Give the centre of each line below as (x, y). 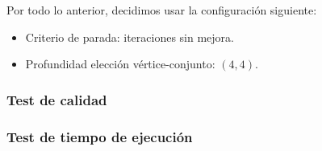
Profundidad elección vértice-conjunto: (120, 64)
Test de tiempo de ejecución (100, 136)
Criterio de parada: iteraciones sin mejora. (130, 37)
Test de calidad (57, 99)
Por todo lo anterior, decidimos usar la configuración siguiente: (162, 10)
